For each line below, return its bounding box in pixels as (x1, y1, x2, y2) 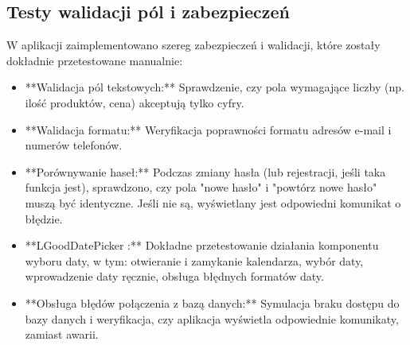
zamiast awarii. (25, 326, 99, 343)
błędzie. (25, 210, 63, 227)
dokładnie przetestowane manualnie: (6, 52, 183, 68)
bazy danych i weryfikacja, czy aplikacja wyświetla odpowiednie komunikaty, (25, 310, 399, 327)
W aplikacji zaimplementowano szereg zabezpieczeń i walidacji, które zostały (6, 37, 381, 53)
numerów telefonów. (25, 137, 123, 153)
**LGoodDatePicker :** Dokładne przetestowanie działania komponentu (25, 237, 379, 254)
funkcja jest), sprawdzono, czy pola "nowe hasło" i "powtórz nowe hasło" (25, 179, 377, 196)
